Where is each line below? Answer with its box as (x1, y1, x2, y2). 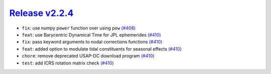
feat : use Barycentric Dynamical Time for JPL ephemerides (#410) (22, 31, 162, 37)
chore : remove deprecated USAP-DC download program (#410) (22, 53, 155, 59)
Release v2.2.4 (9, 7, 74, 18)
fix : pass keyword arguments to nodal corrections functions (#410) (22, 39, 163, 45)
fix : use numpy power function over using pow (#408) (22, 25, 136, 31)
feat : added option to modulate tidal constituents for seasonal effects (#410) (22, 45, 182, 52)
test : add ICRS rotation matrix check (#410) (22, 60, 114, 66)
